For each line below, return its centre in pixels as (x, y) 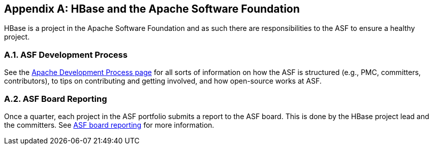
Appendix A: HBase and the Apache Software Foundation (152, 9)
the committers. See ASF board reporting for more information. (109, 125)
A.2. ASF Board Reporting (56, 99)
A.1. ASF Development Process (66, 54)
